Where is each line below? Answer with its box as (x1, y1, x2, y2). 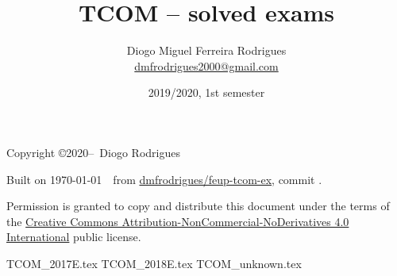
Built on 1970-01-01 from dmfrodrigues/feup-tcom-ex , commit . (6, 171, 322, 187)
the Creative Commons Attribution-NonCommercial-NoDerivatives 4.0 (6, 213, 349, 229)
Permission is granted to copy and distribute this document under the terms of (6, 197, 390, 214)
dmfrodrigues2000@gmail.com (134, 57, 279, 74)
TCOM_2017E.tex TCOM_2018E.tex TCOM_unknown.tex (6, 255, 302, 271)
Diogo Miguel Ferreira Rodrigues (126, 42, 287, 59)
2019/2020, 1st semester (148, 84, 265, 101)
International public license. (6, 228, 141, 245)
